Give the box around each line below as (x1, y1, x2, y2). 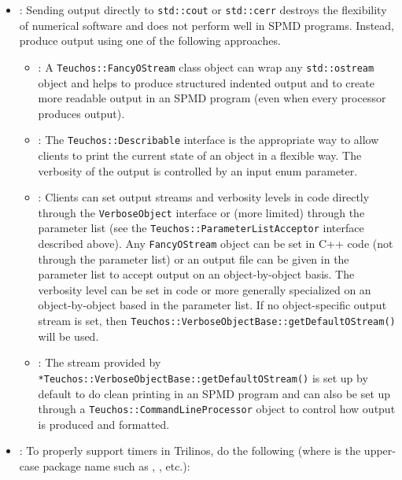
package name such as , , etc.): (42, 458, 190, 474)
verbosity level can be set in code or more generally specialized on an (38, 281, 371, 297)
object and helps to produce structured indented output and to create (38, 74, 374, 90)
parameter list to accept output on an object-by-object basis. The (38, 266, 355, 282)
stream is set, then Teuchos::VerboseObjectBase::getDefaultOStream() (38, 312, 396, 329)
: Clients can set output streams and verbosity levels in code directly (38, 189, 370, 205)
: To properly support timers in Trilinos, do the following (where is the (19, 442, 361, 459)
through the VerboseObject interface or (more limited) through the (38, 204, 365, 220)
